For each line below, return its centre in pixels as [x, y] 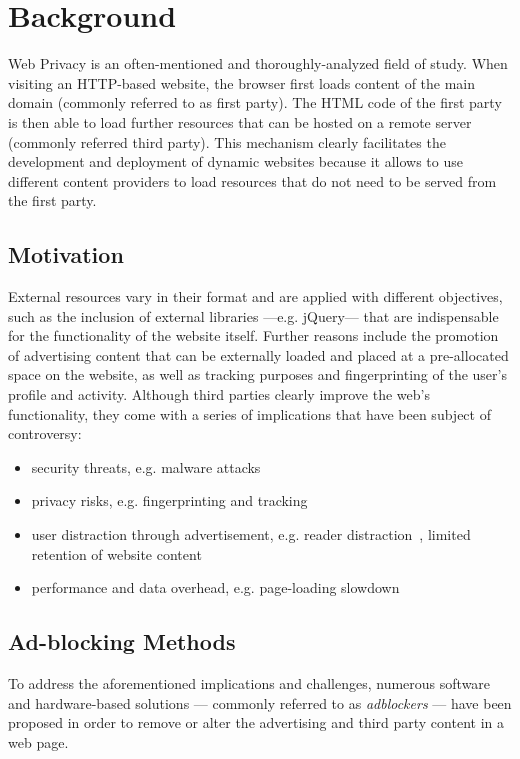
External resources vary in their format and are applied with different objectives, [255, 296]
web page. [38, 741]
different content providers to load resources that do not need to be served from [252, 180]
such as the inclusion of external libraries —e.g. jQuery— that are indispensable [253, 315]
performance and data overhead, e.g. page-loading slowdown [215, 587]
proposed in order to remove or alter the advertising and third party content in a [256, 722]
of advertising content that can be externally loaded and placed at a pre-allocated [258, 354]
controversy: [45, 433]
